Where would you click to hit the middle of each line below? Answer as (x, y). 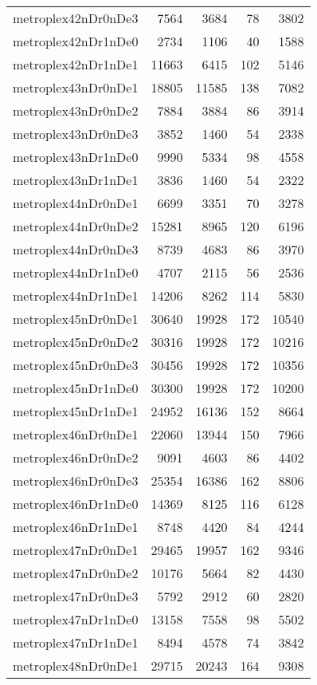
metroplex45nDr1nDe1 (76, 411)
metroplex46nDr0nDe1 (76, 434)
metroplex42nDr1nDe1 (76, 64)
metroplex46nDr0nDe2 (76, 457)
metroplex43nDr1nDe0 (76, 157)
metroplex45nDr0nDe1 (76, 319)
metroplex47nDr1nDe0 (76, 619)
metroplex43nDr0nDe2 (76, 110)
